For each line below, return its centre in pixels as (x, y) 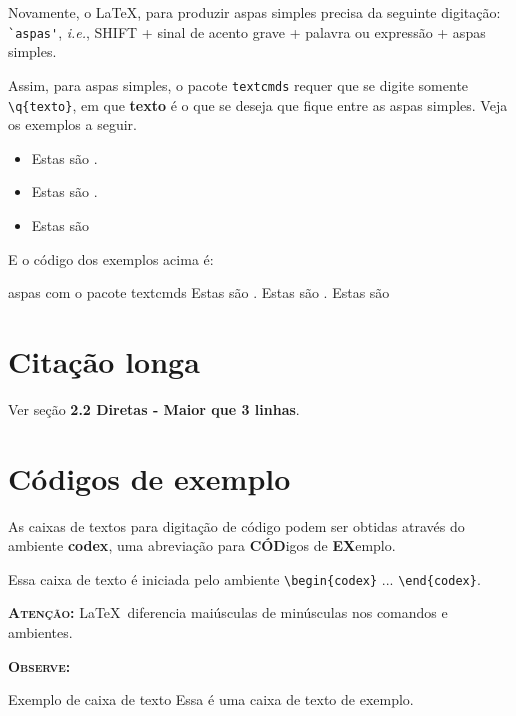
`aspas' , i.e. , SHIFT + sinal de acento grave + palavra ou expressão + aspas (247, 31)
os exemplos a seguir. (72, 124)
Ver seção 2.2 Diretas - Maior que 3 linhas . (154, 408)
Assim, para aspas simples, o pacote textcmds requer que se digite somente (238, 84)
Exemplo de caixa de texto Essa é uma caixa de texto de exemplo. (211, 699)
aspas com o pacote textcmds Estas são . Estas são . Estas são (199, 292)
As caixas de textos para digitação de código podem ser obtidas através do (236, 525)
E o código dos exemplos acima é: (111, 258)
